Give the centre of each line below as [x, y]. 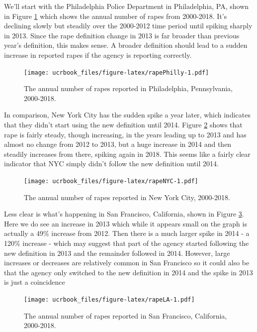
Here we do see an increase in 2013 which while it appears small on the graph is [126, 223]
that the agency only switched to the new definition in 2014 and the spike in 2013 [128, 272]
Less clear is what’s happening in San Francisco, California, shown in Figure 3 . [124, 214]
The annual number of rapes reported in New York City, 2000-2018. [127, 197]
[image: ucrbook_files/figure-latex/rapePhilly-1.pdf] [117, 72]
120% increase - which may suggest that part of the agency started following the [127, 243]
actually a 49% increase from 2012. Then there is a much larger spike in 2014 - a [127, 233]
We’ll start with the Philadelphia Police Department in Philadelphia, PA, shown [127, 6]
